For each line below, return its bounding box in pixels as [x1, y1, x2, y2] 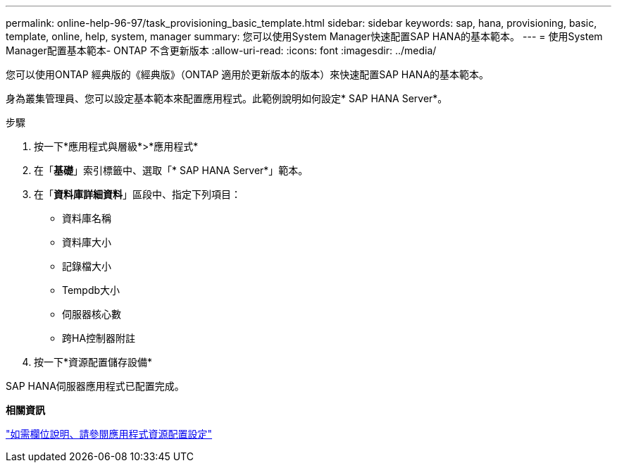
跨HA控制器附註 [62, 332, 136, 344]
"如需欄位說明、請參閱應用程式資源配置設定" [6, 428, 213, 440]
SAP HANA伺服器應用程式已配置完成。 [6, 380, 185, 392]
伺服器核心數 [62, 308, 121, 320]
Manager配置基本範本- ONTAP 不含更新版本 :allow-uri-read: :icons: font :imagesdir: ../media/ [6, 44, 437, 56]
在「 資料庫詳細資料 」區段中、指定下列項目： [34, 188, 241, 200]
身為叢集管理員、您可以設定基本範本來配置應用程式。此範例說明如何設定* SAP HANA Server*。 [6, 92, 448, 104]
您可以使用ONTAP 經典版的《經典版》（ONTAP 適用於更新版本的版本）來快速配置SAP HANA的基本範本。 [6, 68, 490, 80]
